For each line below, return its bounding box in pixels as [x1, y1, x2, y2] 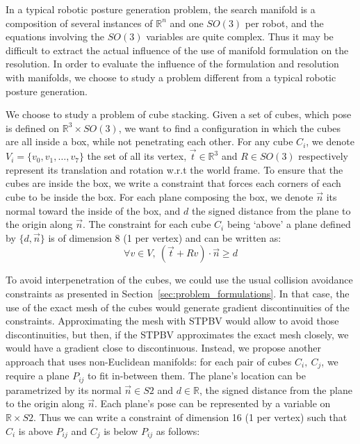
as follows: [156, 423, 200, 438]
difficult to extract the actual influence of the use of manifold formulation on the [6, 42, 349, 57]
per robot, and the [245, 15, 324, 30]
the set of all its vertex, [87, 149, 187, 163]
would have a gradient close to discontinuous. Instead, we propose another [6, 340, 321, 355]
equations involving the [6, 29, 105, 44]
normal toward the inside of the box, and [6, 203, 181, 217]
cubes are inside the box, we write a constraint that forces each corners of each [6, 176, 341, 190]
